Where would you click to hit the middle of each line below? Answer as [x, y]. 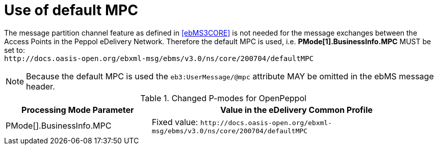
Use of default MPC [71, 10]
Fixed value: [175, 122]
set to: [15, 50]
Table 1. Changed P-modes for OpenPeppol [223, 98]
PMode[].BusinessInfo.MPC [59, 126]
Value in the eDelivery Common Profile [296, 110]
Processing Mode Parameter [78, 110]
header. [41, 86]
